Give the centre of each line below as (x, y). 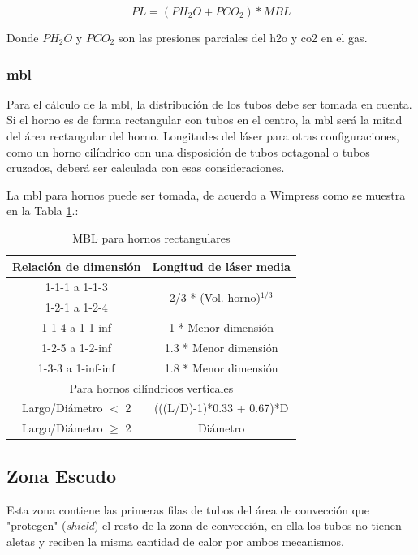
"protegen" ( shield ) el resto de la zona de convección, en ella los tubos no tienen (204, 525)
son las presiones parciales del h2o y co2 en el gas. (243, 37)
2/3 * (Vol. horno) (215, 297)
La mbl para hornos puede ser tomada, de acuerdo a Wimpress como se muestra (206, 194)
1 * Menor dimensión (222, 327)
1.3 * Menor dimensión (221, 347)
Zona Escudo (62, 475)
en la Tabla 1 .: (43, 211)
